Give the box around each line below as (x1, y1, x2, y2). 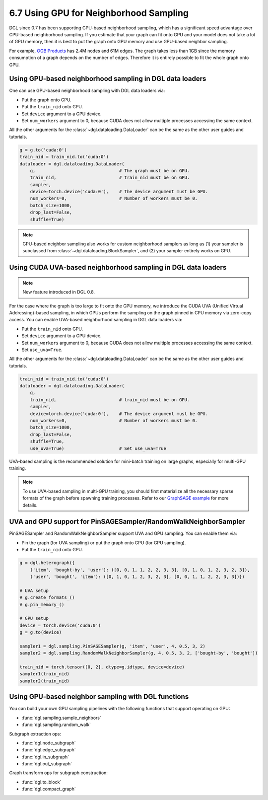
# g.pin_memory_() (19, 601, 65, 607)
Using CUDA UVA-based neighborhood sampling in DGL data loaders (9, 263, 227, 272)
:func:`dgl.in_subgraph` (21, 754, 69, 760)
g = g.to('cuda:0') (19, 147, 67, 152)
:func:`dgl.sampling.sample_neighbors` (21, 715, 101, 721)
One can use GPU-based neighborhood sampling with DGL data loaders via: (9, 87, 165, 94)
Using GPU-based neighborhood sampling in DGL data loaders (9, 74, 206, 83)
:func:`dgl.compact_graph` (21, 786, 76, 792)
